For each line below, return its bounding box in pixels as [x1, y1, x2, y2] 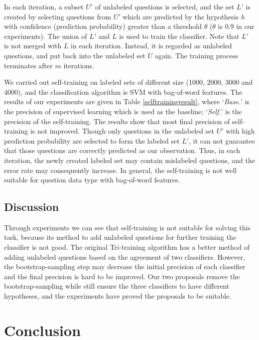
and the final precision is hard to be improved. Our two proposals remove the [4, 271, 240, 281]
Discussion [4, 199, 59, 214]
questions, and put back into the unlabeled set [4, 50, 145, 60]
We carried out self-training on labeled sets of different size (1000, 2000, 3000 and [4, 77, 253, 87]
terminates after [4, 60, 53, 70]
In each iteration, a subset [4, 1, 84, 11]
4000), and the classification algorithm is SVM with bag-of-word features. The [4, 86, 243, 97]
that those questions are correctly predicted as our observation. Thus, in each [4, 145, 240, 156]
